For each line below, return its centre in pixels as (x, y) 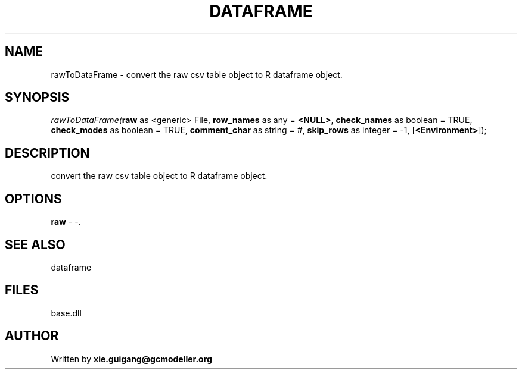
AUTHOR (32, 336)
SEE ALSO (35, 244)
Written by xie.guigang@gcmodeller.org (131, 359)
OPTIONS (33, 199)
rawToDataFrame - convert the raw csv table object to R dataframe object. (197, 74)
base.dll (66, 313)
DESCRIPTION (47, 153)
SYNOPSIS (37, 98)
